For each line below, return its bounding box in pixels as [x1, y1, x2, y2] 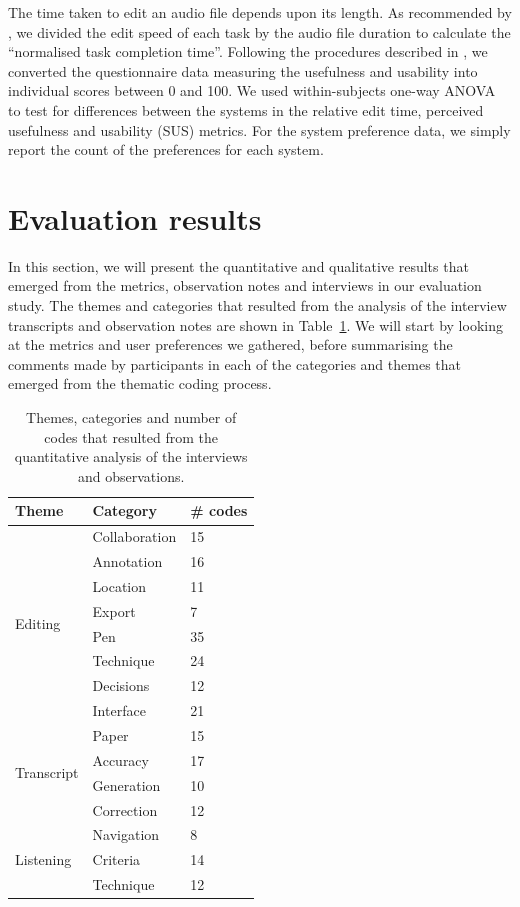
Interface [92, 700, 146, 721]
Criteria [92, 849, 141, 870]
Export [92, 600, 136, 621]
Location [92, 575, 147, 596]
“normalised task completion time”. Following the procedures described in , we [8, 41, 488, 62]
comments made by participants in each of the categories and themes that [8, 353, 461, 374]
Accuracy [92, 749, 149, 770]
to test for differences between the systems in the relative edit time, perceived [8, 99, 484, 120]
